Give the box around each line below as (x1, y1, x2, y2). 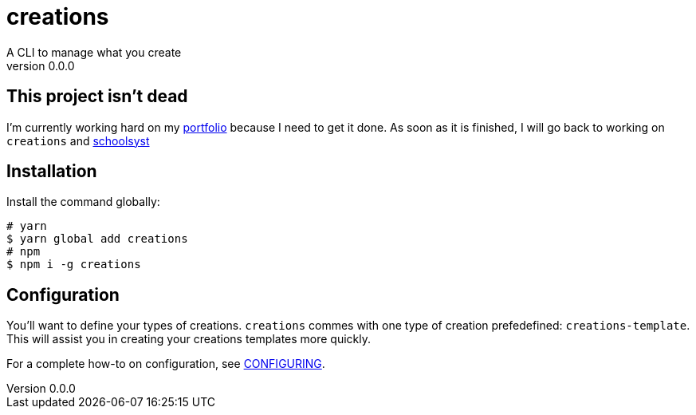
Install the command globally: (6, 195, 160, 209)
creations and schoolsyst (6, 133, 150, 148)
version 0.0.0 (6, 58, 75, 73)
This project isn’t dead (6, 86, 188, 107)
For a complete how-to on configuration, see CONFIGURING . (6, 357, 325, 371)
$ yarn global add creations (6, 232, 188, 246)
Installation (6, 161, 97, 182)
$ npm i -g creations (6, 258, 141, 271)
